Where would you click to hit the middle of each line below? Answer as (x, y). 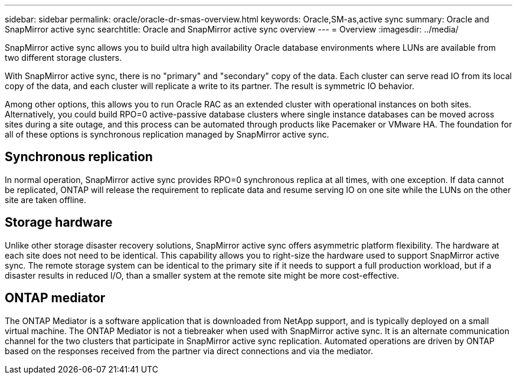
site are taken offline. (46, 200)
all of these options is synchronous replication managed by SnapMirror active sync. (167, 134)
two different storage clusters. (63, 58)
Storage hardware (59, 223)
